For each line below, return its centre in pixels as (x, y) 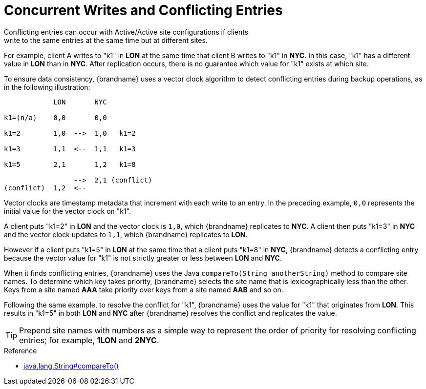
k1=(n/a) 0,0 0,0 (55, 117)
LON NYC (80, 102)
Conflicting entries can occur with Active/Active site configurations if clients (126, 32)
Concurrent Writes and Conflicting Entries (143, 10)
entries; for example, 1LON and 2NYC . (89, 340)
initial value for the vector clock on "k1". (68, 211)
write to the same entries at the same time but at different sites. (106, 40)
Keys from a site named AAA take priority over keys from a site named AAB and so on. (144, 289)
